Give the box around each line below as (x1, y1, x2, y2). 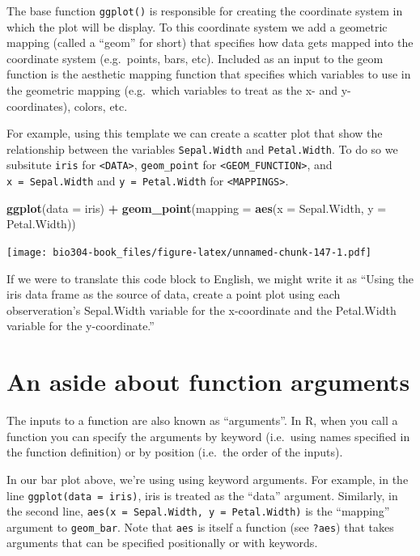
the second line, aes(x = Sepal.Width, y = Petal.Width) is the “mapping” (6, 503, 390, 520)
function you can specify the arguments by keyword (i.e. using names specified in (6, 427, 410, 444)
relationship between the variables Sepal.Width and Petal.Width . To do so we (6, 140, 398, 157)
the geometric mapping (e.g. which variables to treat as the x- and (6, 82, 337, 99)
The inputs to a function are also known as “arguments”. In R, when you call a (6, 412, 398, 429)
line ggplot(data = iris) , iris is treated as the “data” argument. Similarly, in (6, 486, 398, 503)
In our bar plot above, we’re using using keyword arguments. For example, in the (6, 470, 409, 487)
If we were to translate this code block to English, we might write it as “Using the (6, 270, 414, 286)
